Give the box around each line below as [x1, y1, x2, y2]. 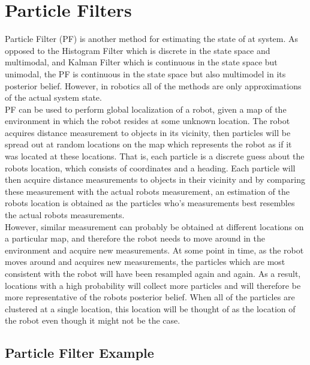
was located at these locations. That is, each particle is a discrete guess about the [5, 150, 305, 162]
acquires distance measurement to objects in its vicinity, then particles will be [5, 126, 291, 138]
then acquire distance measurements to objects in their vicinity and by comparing [5, 173, 305, 186]
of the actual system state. [5, 91, 102, 104]
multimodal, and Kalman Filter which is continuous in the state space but [5, 56, 278, 68]
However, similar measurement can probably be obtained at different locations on [5, 220, 304, 233]
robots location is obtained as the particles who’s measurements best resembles [5, 197, 295, 209]
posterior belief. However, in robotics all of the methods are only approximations [5, 79, 302, 92]
